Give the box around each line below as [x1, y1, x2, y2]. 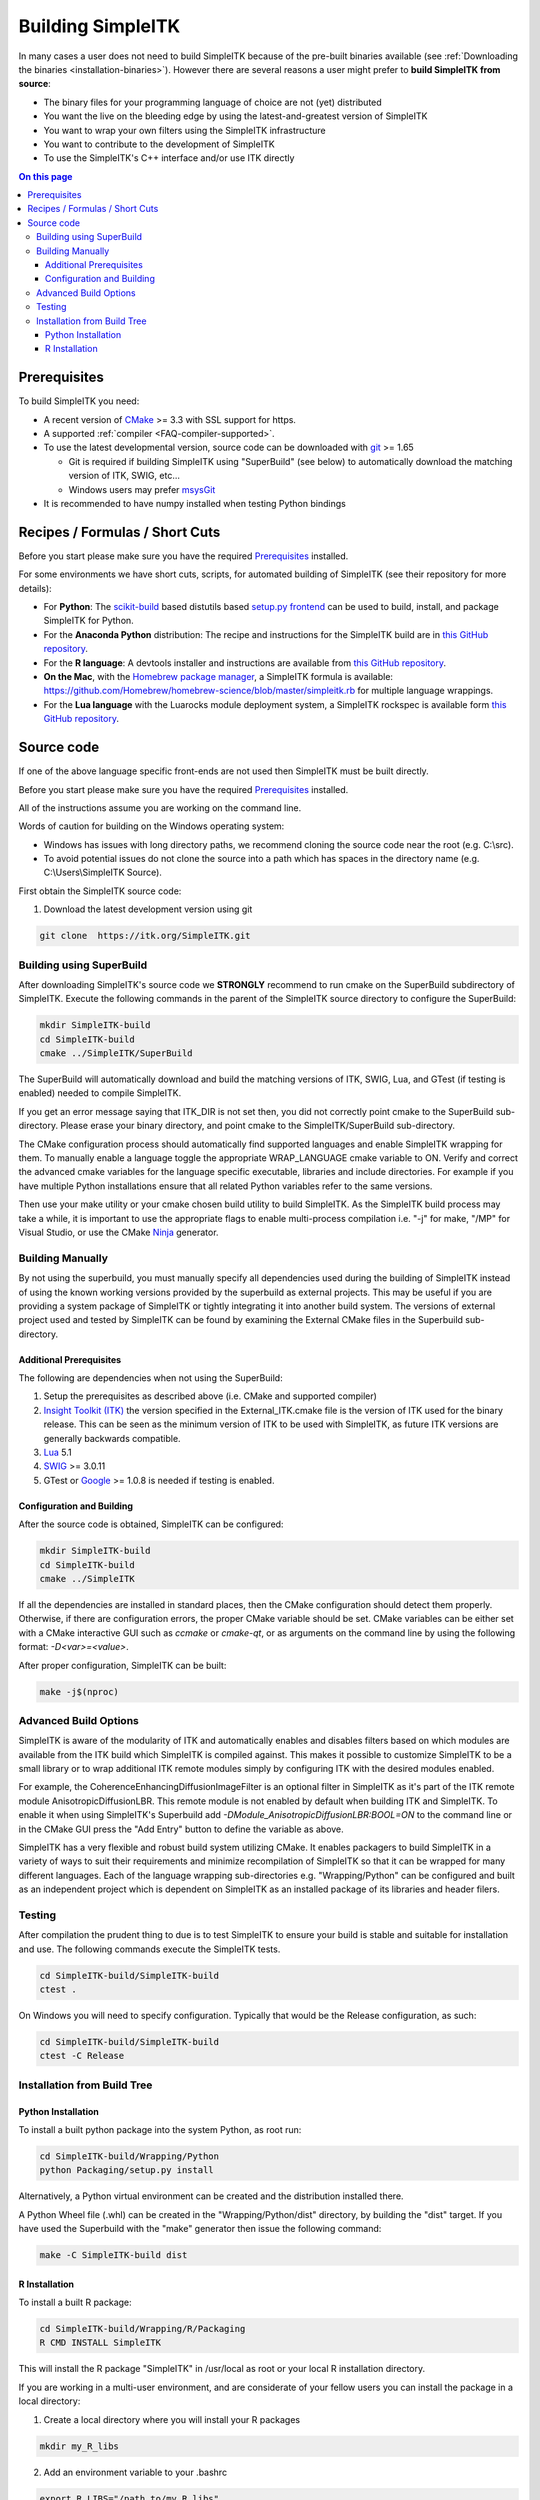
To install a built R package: [18, 2296, 132, 2309]
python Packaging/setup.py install [39, 2165, 214, 2176]
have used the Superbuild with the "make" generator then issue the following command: [18, 2223, 382, 2235]
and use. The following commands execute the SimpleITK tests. [18, 1943, 281, 1955]
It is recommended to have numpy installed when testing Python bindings [43, 498, 347, 509]
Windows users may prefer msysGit [68, 483, 216, 495]
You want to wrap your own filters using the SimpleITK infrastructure [43, 124, 326, 136]
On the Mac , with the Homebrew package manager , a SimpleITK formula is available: [43, 671, 394, 683]
